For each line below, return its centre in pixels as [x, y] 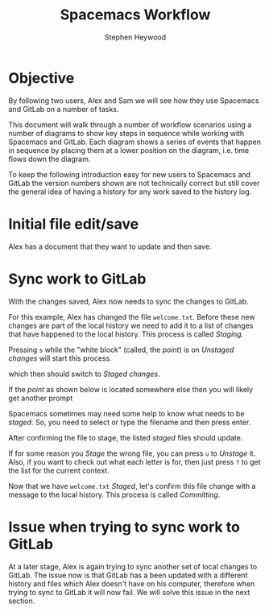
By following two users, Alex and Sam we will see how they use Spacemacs [134, 100]
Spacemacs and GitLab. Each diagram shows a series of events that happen [135, 142]
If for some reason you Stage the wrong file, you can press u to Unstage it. [132, 453]
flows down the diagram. [50, 159]
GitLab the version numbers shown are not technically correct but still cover [134, 183]
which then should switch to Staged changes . [84, 374]
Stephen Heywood [135, 37]
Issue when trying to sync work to [124, 527]
